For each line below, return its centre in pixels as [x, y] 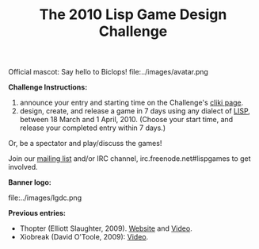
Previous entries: [37, 213]
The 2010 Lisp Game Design [133, 15]
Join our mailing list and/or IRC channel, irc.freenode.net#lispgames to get [129, 159]
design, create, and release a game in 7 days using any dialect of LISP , [135, 111]
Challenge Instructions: [48, 87]
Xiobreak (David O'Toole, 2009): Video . [84, 237]
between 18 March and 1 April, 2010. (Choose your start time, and [126, 120]
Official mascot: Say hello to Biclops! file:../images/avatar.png [108, 72]
